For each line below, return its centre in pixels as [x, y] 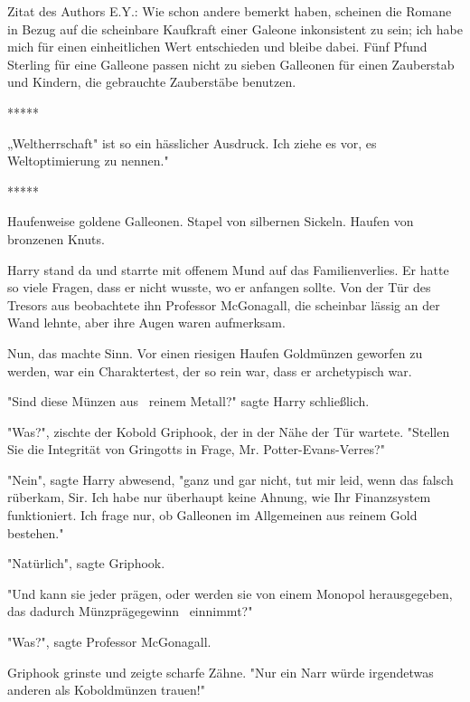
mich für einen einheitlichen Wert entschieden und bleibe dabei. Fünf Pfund [217, 47]
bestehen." [36, 532]
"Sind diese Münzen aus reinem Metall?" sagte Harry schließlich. [188, 401]
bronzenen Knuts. [56, 238]
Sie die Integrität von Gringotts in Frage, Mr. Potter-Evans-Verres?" [196, 449]
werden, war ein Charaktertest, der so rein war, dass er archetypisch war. [210, 370]
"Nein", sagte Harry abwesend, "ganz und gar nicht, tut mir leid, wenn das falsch [230, 479]
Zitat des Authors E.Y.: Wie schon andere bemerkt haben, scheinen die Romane [230, 11]
